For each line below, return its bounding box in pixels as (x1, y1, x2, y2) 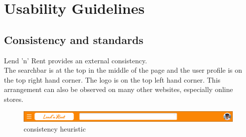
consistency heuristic (24, 124, 86, 134)
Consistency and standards (4, 32, 143, 47)
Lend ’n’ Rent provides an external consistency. (4, 55, 147, 65)
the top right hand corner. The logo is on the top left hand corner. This (4, 74, 221, 85)
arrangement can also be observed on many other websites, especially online (4, 84, 233, 94)
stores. (4, 93, 24, 104)
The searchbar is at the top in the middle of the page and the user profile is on (4, 65, 243, 75)
